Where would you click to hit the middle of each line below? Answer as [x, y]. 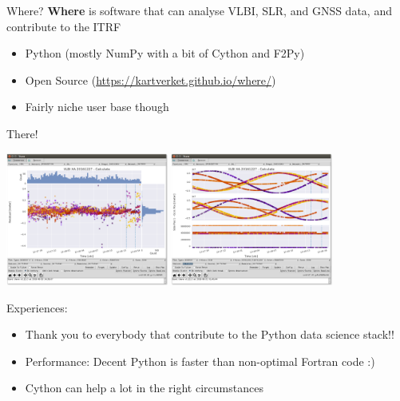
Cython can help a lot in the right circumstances [144, 388]
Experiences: [37, 307]
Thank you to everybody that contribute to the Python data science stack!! [210, 334]
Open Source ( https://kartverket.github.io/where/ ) [150, 79]
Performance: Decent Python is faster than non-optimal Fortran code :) [200, 361]
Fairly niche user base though [97, 107]
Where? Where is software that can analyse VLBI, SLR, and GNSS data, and [199, 10]
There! [22, 133]
